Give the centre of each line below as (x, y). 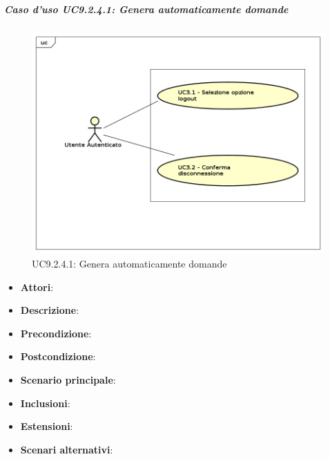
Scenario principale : (68, 380)
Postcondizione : (58, 356)
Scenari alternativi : (67, 449)
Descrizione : (50, 310)
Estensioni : (47, 426)
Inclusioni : (45, 403)
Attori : (37, 287)
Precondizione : (56, 333)
